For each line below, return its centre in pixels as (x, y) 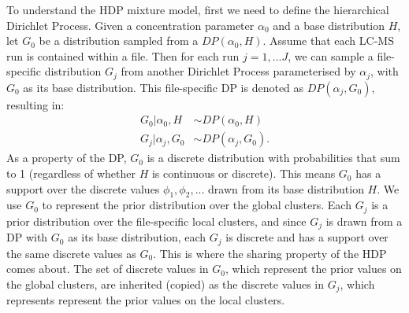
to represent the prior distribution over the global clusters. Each (197, 205)
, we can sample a (331, 55)
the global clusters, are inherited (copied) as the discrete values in (165, 284)
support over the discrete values (83, 188)
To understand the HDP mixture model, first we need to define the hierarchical (198, 9)
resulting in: (35, 104)
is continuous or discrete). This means (244, 173)
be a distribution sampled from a (119, 41)
